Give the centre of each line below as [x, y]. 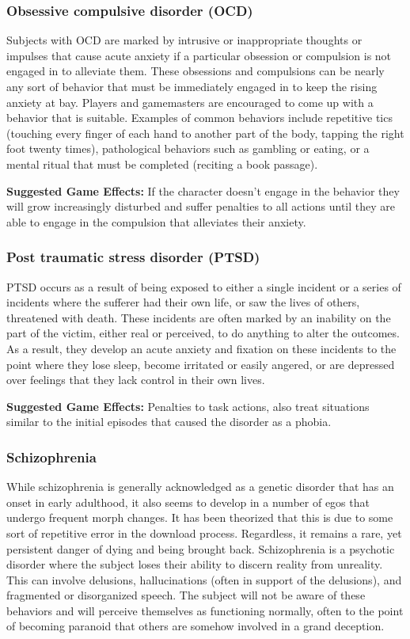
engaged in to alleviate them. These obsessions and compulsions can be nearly [196, 71]
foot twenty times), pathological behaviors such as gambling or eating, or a [188, 148]
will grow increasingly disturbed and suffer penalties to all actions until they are [201, 206]
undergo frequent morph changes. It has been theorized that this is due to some [200, 517]
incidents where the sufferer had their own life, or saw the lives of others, [183, 302]
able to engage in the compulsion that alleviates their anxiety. [156, 221]
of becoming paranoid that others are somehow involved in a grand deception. [196, 626]
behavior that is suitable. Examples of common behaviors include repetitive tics [199, 118]
